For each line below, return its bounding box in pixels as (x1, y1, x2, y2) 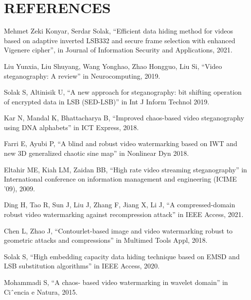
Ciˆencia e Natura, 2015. (4, 286, 78, 297)
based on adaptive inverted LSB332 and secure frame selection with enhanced (4, 35, 235, 45)
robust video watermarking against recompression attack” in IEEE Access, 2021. (4, 209, 244, 219)
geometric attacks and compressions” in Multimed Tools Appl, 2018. (4, 235, 208, 245)
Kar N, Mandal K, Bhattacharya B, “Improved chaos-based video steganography (4, 113, 244, 123)
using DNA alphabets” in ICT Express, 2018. (4, 122, 139, 132)
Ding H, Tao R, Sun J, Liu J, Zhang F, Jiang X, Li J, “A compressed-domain (4, 200, 235, 210)
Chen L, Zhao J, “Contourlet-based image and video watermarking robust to (4, 225, 233, 235)
